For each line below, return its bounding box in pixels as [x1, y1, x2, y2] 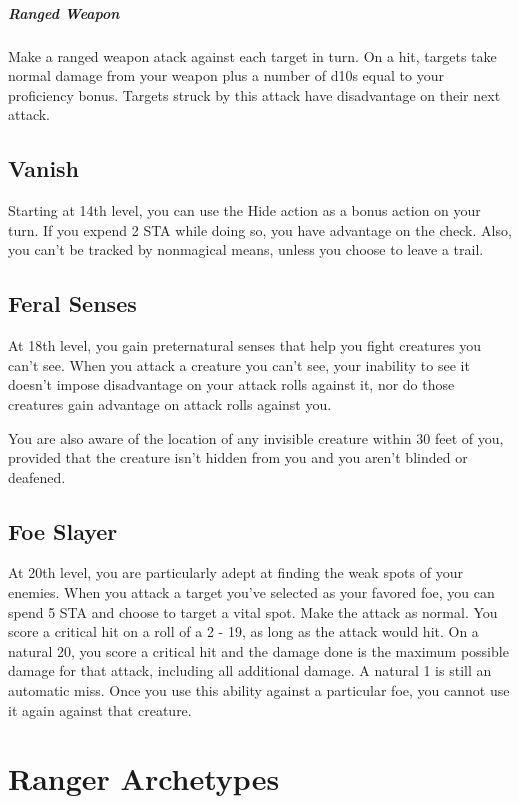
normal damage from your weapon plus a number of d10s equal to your [8, 65, 444, 86]
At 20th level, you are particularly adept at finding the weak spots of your [8, 562, 463, 583]
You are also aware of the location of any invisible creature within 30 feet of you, [8, 427, 504, 448]
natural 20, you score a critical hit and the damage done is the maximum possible [8, 640, 509, 661]
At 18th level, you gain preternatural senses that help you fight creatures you [8, 335, 482, 356]
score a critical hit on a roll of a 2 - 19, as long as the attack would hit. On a [8, 621, 479, 642]
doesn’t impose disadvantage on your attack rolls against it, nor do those [8, 374, 455, 395]
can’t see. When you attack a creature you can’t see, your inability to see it [8, 354, 470, 375]
